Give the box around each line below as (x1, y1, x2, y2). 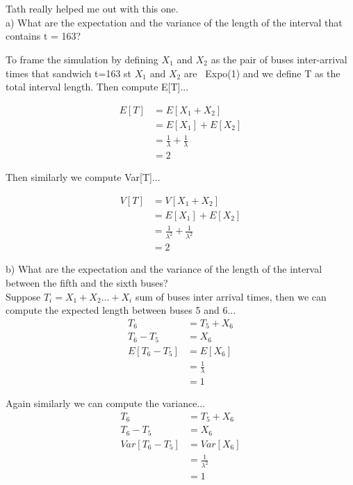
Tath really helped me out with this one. (6, 1, 179, 16)
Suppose (6, 289, 41, 303)
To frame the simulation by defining (6, 51, 158, 66)
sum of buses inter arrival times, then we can (135, 289, 327, 303)
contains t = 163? (6, 29, 81, 43)
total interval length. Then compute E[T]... (6, 79, 189, 94)
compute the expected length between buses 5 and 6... (6, 303, 236, 317)
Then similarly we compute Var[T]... (6, 170, 161, 184)
